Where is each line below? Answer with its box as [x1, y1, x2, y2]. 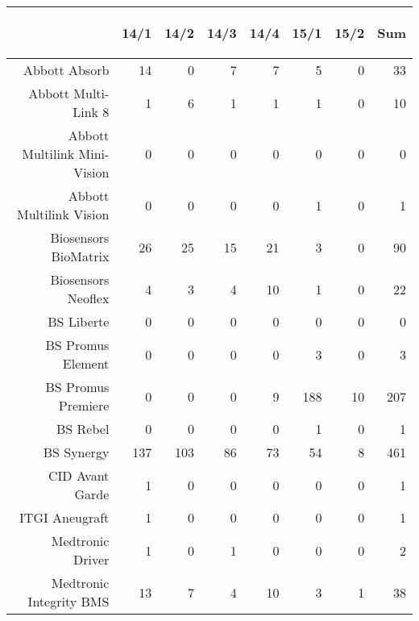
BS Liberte [48, 312, 110, 331]
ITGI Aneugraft [19, 508, 110, 527]
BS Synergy [43, 443, 110, 461]
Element [62, 354, 110, 373]
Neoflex [67, 289, 110, 307]
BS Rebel [56, 419, 110, 438]
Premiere [58, 396, 110, 415]
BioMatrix [51, 247, 110, 265]
